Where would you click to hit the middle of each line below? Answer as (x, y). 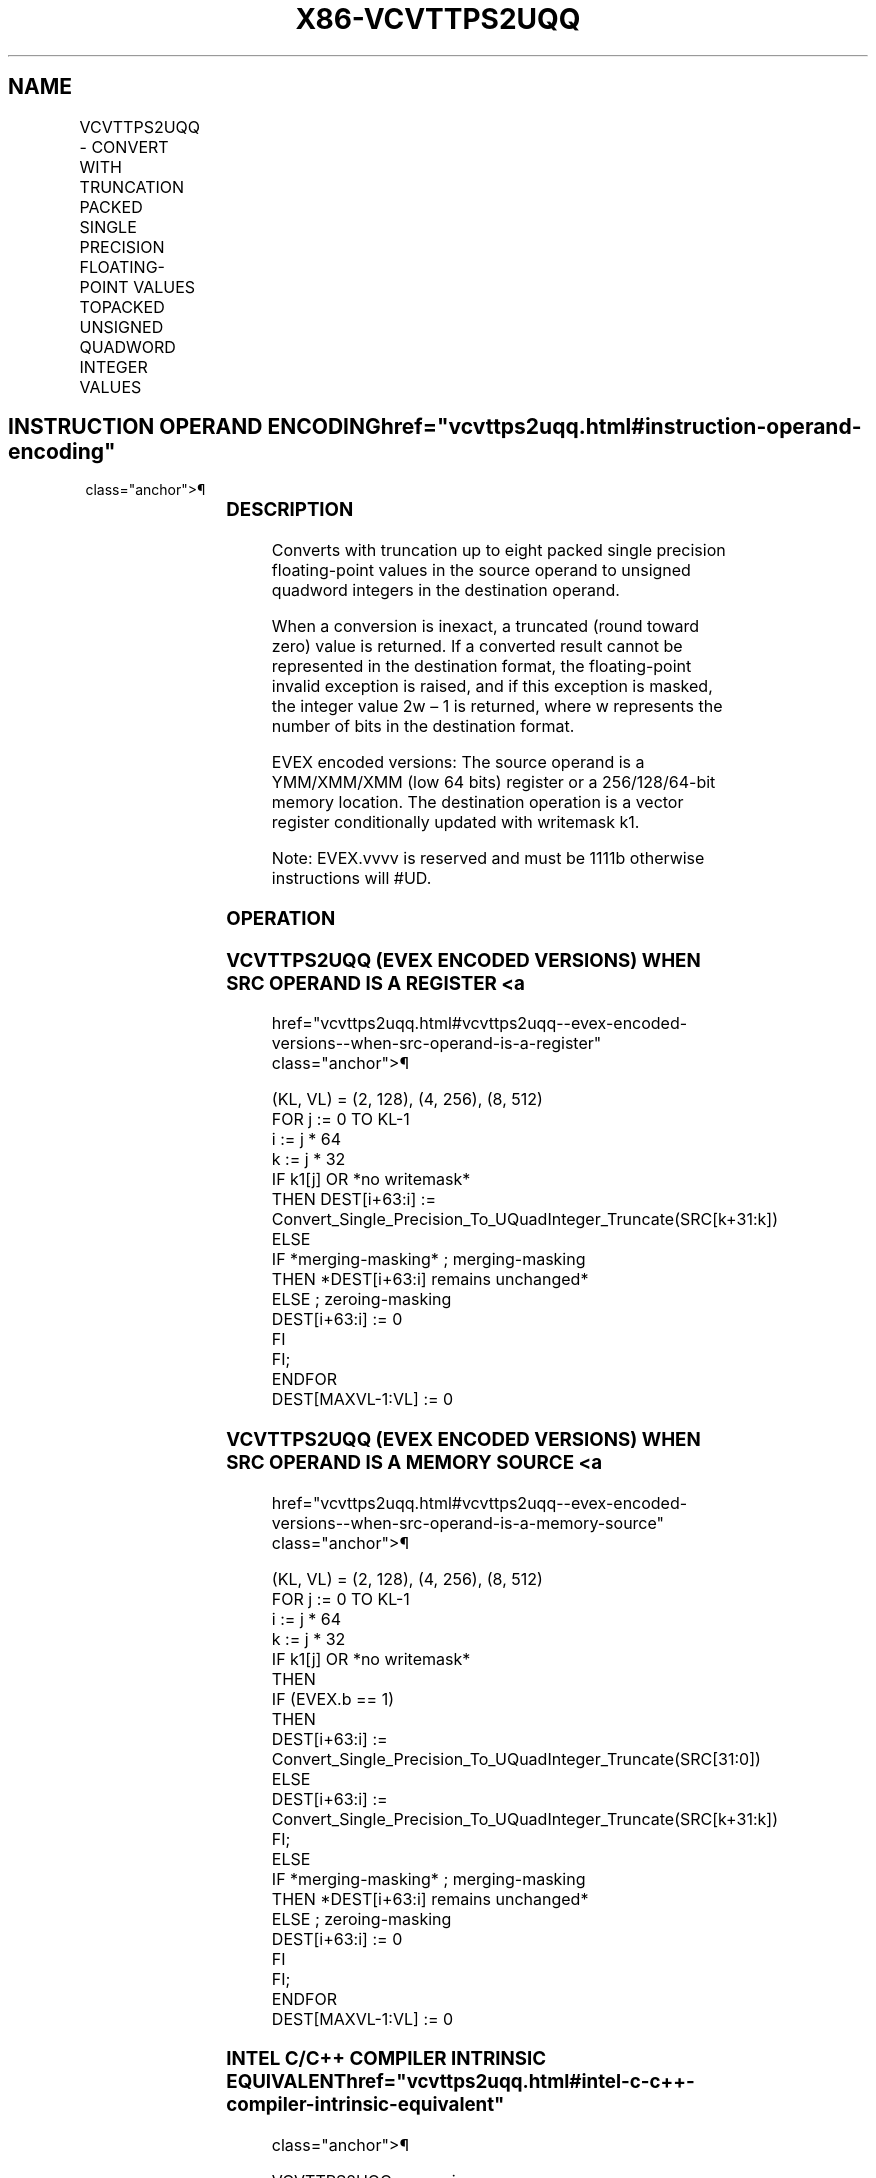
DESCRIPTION (290, 510)
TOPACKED (122, 306)
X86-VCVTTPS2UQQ (438, 19)
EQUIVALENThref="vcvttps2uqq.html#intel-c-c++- (460, 2082)
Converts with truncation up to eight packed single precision (498, 550)
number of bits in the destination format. (423, 726)
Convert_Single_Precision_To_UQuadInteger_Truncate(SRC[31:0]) (516, 1758)
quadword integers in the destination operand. (445, 590)
